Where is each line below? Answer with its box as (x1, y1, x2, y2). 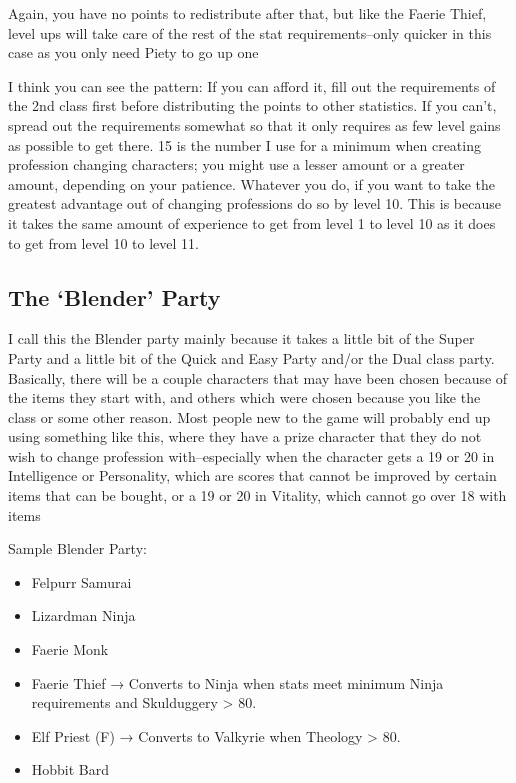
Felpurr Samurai (31, 571, 132, 592)
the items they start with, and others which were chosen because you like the (8, 387, 481, 408)
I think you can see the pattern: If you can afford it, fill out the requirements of (8, 75, 496, 96)
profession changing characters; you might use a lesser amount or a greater (8, 154, 465, 175)
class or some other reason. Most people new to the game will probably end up (8, 406, 491, 427)
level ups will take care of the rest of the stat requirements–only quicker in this (8, 22, 492, 43)
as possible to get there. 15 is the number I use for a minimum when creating (8, 134, 481, 155)
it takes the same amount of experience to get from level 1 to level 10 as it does (8, 212, 496, 233)
